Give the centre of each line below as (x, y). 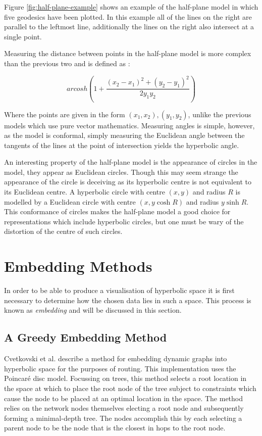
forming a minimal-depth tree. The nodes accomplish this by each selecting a (123, 418)
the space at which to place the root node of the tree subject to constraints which (130, 388)
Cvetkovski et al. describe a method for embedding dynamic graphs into (116, 358)
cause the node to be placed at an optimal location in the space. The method (124, 398)
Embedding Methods (78, 266)
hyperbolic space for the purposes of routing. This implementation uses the (120, 368)
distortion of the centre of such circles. (63, 231)
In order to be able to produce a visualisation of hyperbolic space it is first (119, 290)
